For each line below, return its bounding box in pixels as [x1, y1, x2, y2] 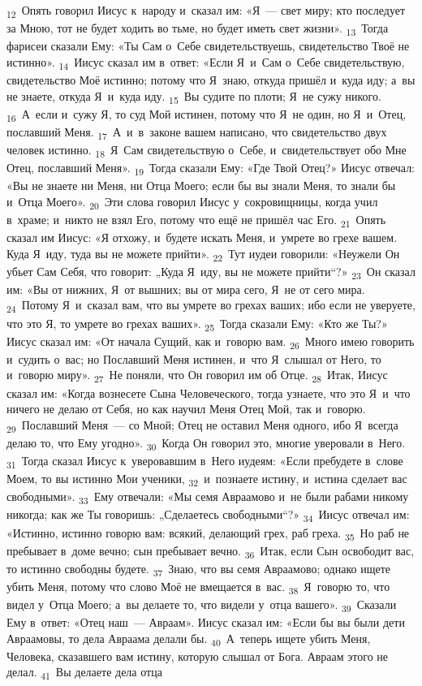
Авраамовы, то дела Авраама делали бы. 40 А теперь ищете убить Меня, [6, 629, 371, 649]
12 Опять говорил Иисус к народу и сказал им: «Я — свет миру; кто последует [6, 2, 406, 20]
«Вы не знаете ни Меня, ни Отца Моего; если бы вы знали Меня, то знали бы [6, 177, 396, 194]
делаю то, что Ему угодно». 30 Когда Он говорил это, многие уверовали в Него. [6, 434, 406, 453]
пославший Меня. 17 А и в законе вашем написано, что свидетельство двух [6, 123, 387, 142]
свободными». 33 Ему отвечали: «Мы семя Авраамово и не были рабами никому [6, 488, 409, 507]
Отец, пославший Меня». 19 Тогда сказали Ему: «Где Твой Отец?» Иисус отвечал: [6, 159, 416, 178]
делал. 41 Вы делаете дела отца [6, 663, 162, 683]
